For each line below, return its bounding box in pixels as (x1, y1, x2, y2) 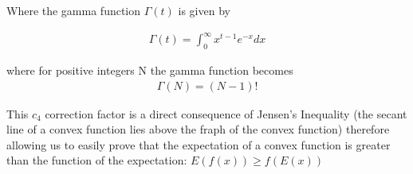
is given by (178, 2, 230, 18)
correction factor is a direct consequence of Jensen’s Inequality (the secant (45, 105, 407, 122)
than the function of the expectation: (6, 152, 187, 168)
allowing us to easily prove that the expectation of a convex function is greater (6, 136, 391, 153)
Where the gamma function (6, 2, 141, 18)
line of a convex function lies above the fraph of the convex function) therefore (6, 121, 390, 137)
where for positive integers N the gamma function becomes (6, 61, 293, 78)
